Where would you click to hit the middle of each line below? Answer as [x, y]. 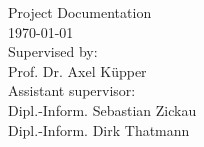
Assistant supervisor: [72, 90]
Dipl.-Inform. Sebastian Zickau [102, 109]
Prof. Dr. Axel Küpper [77, 70]
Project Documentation [80, 12]
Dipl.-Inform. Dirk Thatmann [99, 129]
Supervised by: [53, 51]
